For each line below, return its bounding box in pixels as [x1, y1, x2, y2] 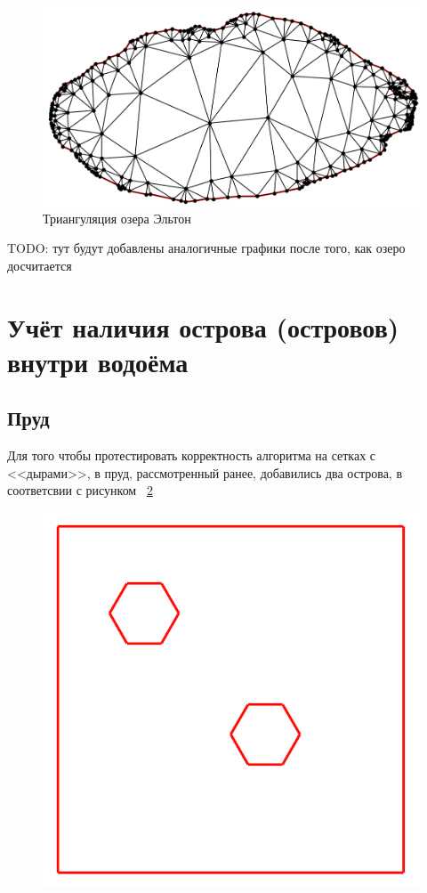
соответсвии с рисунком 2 [7, 481, 153, 499]
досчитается [7, 256, 72, 274]
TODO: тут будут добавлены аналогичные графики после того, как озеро [7, 239, 406, 257]
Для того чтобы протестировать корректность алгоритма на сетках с [7, 446, 376, 465]
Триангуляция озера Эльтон [43, 208, 191, 227]
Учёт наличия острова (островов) [7, 308, 399, 345]
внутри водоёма [7, 343, 189, 379]
